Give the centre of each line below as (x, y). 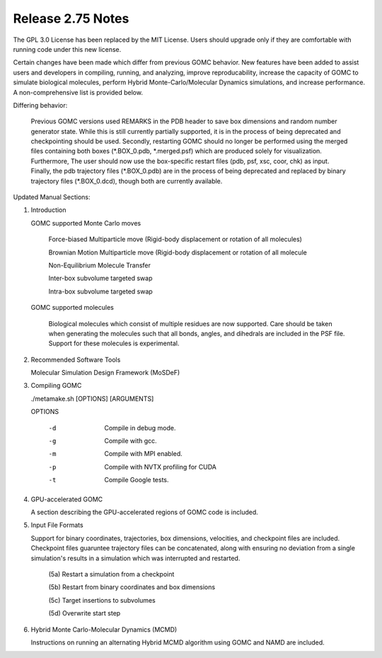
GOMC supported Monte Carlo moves (86, 223)
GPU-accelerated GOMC (67, 499)
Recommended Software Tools (76, 359)
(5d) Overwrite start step (85, 613)
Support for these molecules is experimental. (114, 343)
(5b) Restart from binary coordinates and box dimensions (132, 587)
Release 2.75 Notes (71, 18)
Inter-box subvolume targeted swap (100, 278)
